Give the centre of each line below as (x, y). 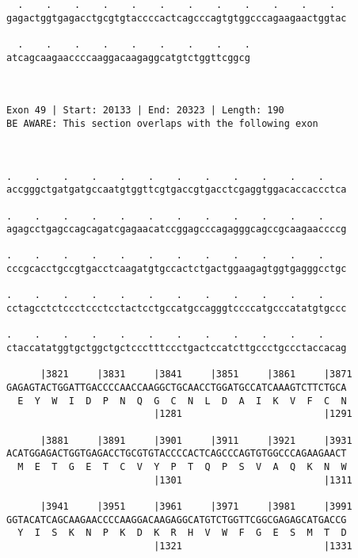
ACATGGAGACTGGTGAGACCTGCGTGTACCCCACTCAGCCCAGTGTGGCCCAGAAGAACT (177, 454)
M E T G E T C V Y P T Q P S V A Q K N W (182, 466)
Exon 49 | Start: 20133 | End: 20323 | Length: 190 (145, 111)
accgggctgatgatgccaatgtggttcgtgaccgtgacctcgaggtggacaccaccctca (177, 190)
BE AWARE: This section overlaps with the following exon (162, 123)
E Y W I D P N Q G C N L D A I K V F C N (182, 401)
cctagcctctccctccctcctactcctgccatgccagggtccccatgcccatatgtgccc (177, 309)
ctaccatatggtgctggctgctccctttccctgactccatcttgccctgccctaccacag (177, 348)
